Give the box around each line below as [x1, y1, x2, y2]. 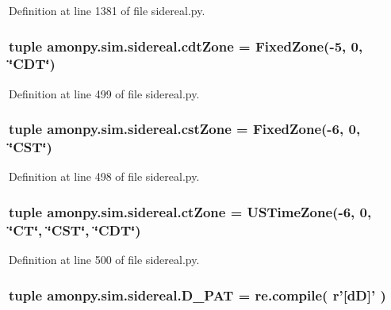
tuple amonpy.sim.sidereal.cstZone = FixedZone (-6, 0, [9, 119, 361, 139]
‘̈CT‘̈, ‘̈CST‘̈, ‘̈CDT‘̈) [9, 220, 141, 239]
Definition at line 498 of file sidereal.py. [9, 168, 200, 185]
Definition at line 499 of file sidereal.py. [9, 85, 200, 101]
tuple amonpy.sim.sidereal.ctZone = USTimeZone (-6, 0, [9, 201, 372, 221]
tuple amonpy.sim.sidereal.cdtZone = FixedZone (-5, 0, [9, 36, 363, 55]
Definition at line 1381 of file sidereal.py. [9, 2, 205, 18]
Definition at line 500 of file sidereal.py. [9, 251, 200, 268]
